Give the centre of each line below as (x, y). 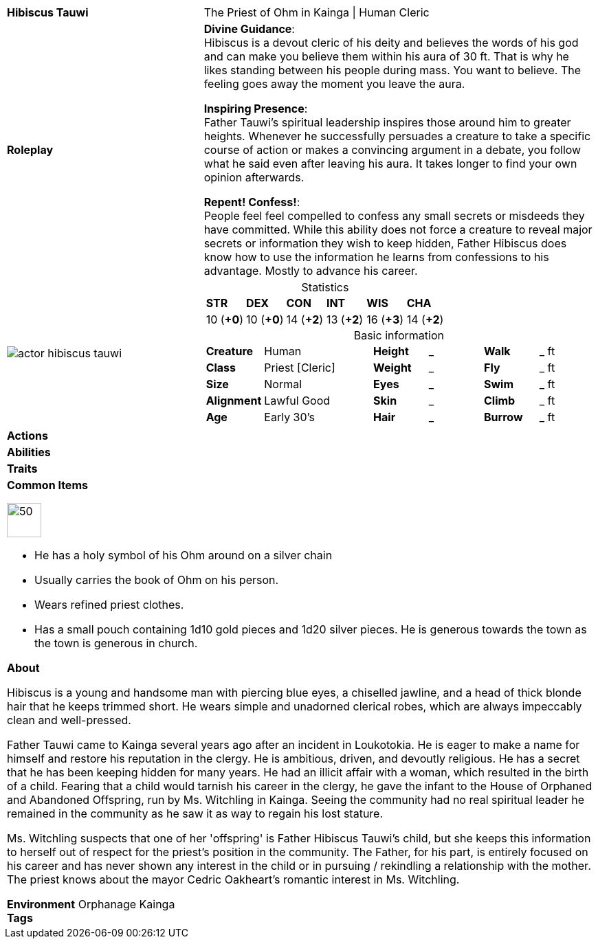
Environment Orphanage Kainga (91, 904)
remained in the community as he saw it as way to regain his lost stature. (195, 813)
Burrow (503, 417)
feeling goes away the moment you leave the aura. (334, 84)
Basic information (399, 335)
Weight (392, 368)
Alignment (234, 401)
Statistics (325, 287)
